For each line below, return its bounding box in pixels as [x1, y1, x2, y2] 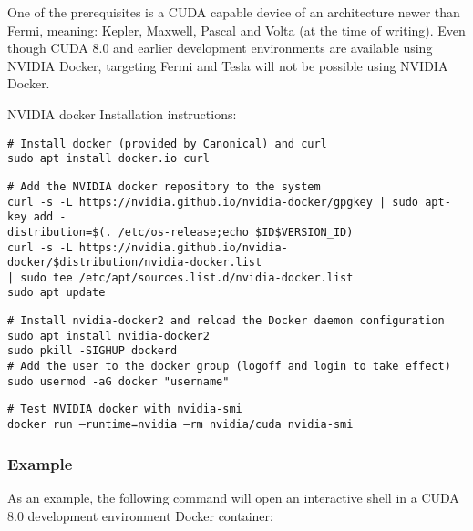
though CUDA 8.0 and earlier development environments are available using [7, 38, 433, 57]
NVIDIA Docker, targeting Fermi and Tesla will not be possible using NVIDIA [7, 56, 448, 75]
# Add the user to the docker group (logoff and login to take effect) [7, 360, 451, 373]
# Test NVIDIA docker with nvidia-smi [7, 403, 242, 416]
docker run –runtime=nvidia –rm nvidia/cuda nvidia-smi [7, 418, 354, 432]
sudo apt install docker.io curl [7, 152, 210, 166]
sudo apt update [7, 286, 106, 300]
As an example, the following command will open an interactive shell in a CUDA [7, 487, 459, 506]
